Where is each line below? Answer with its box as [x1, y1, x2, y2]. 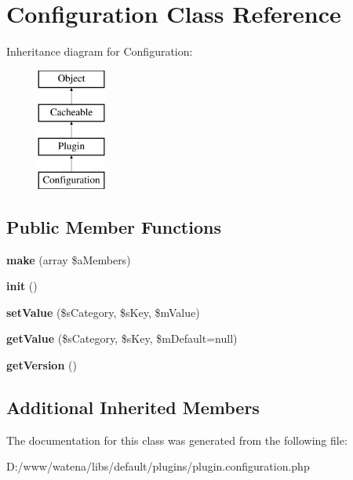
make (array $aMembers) [6, 251, 131, 267]
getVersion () [6, 357, 77, 373]
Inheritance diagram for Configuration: [6, 43, 193, 60]
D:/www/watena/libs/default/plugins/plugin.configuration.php [6, 458, 310, 475]
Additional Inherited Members [6, 395, 260, 420]
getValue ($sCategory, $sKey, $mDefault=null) [6, 330, 238, 347]
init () [6, 278, 38, 294]
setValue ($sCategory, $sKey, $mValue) [6, 304, 200, 320]
